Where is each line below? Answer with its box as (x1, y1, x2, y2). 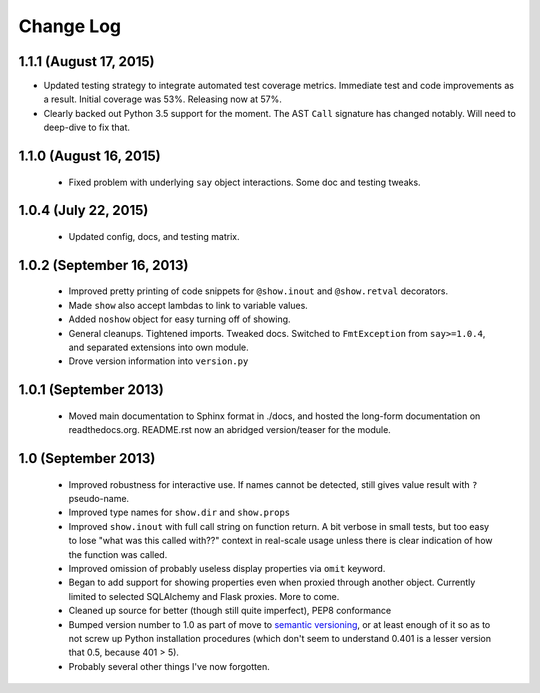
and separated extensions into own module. (68, 341, 249, 354)
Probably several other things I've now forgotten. (68, 660, 270, 672)
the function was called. (68, 548, 168, 560)
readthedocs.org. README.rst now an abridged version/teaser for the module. (68, 424, 392, 436)
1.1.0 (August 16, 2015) (18, 148, 162, 165)
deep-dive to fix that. (43, 121, 130, 134)
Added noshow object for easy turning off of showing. (68, 313, 291, 325)
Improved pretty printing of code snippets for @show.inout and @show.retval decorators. (68, 285, 449, 297)
